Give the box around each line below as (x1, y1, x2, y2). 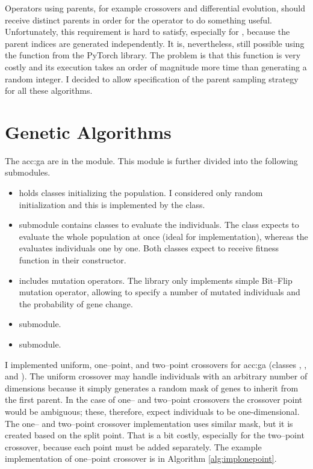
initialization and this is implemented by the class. (19, 198, 205, 210)
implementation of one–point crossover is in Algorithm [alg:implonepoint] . (5, 452, 277, 465)
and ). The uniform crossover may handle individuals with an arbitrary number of (5, 370, 308, 382)
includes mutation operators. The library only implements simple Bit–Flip (19, 274, 293, 286)
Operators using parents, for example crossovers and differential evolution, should (5, 2, 305, 14)
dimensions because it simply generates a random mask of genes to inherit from (5, 381, 299, 394)
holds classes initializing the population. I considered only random (19, 186, 263, 199)
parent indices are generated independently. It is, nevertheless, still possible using (5, 37, 305, 49)
